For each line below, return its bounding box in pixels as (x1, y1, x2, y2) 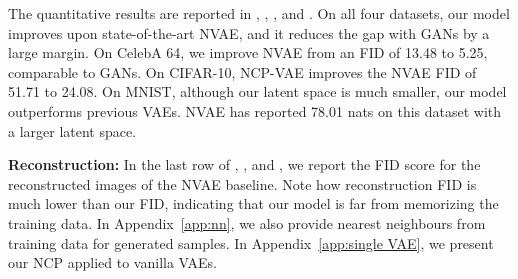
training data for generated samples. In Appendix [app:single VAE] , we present (8, 232, 494, 253)
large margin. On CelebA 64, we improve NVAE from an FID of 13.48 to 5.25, (8, 42, 488, 63)
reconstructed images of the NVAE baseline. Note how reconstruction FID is (8, 173, 477, 194)
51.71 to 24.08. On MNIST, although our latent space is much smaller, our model (8, 81, 507, 102)
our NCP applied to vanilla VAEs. (8, 252, 217, 273)
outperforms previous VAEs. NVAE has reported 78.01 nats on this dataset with (8, 100, 502, 121)
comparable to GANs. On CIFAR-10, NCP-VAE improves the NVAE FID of (8, 61, 477, 82)
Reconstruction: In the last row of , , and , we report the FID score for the (8, 154, 481, 175)
